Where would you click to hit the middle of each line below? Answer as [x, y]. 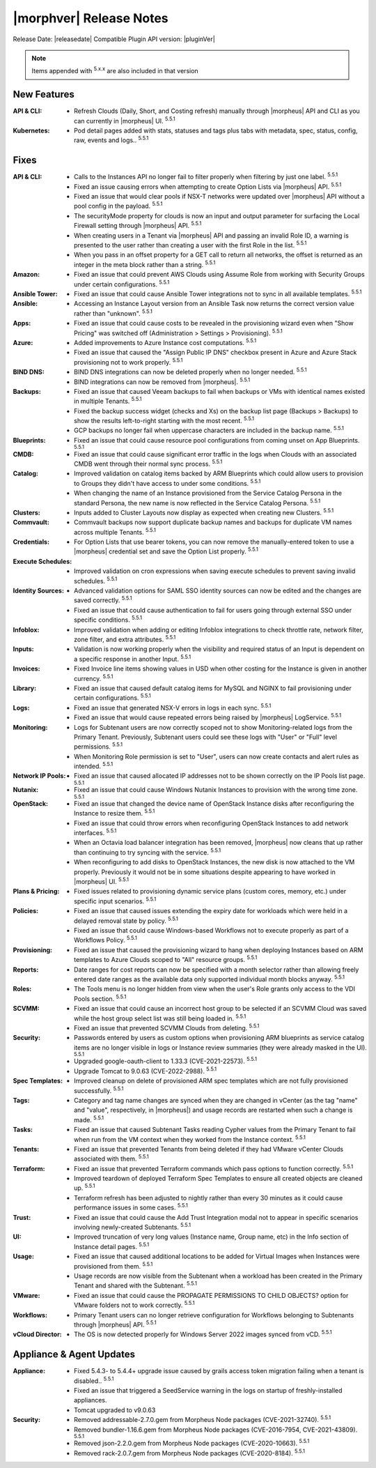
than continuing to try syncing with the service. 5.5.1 [148, 852]
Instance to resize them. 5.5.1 [115, 813]
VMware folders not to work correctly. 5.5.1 [134, 1305]
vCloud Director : [37, 1334]
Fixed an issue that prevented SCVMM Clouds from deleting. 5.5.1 [167, 1027]
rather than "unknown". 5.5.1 [113, 313]
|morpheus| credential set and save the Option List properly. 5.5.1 [166, 551]
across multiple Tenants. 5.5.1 [115, 532]
